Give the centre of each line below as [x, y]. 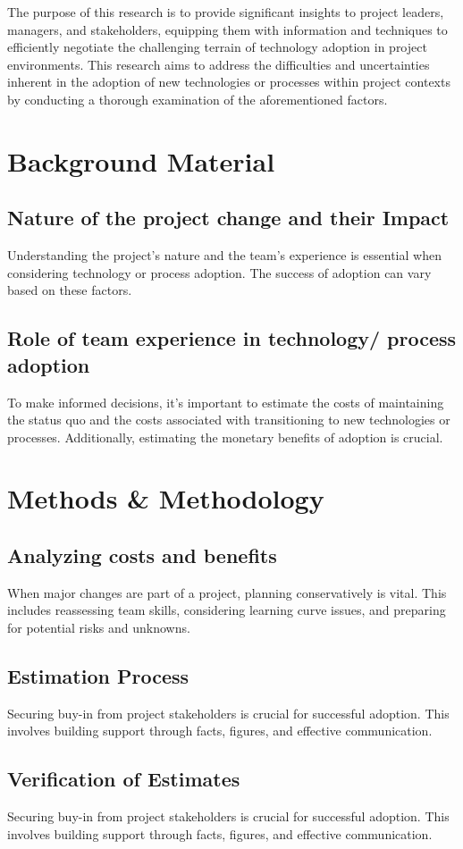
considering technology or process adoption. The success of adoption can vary [219, 272]
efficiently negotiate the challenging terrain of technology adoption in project [217, 47]
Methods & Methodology [166, 498]
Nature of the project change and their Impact [228, 218]
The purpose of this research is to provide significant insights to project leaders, [226, 12]
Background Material [141, 160]
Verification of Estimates [124, 779]
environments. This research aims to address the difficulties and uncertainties [219, 64]
